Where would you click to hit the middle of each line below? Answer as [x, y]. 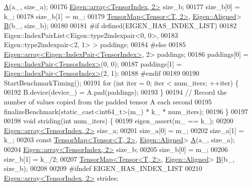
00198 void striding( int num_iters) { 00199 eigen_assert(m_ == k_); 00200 [119, 121]
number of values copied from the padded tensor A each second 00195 [108, 101]
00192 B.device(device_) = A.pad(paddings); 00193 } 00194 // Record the [116, 92]
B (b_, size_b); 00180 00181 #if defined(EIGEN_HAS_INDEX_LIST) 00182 [120, 25]
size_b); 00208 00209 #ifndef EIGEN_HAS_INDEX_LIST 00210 [103, 168]
